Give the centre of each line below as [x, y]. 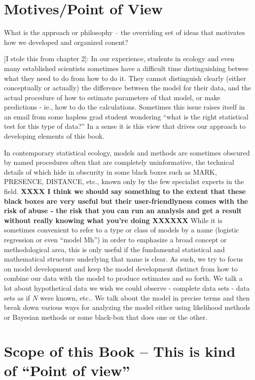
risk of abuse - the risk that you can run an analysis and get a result [123, 210]
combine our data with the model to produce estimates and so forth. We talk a [123, 278]
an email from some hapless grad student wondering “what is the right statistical [126, 116]
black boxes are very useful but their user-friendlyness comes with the [126, 201]
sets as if [17, 297]
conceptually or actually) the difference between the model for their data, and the [128, 88]
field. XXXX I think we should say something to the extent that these [125, 191]
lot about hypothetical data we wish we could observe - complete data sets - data [127, 287]
